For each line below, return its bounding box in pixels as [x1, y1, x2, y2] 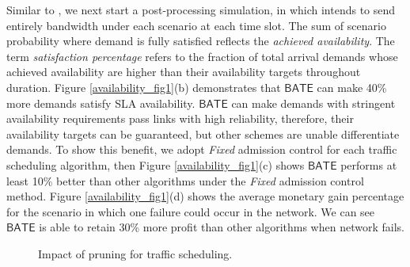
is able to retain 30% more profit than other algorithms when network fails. [39, 219, 404, 235]
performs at [340, 156, 397, 173]
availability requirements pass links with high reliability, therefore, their [6, 110, 354, 127]
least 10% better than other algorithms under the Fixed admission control [6, 172, 364, 189]
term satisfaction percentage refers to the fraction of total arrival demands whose [6, 48, 398, 64]
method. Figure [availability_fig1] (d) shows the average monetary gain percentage [6, 188, 404, 204]
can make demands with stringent [231, 94, 396, 111]
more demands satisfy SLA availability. [6, 94, 196, 111]
